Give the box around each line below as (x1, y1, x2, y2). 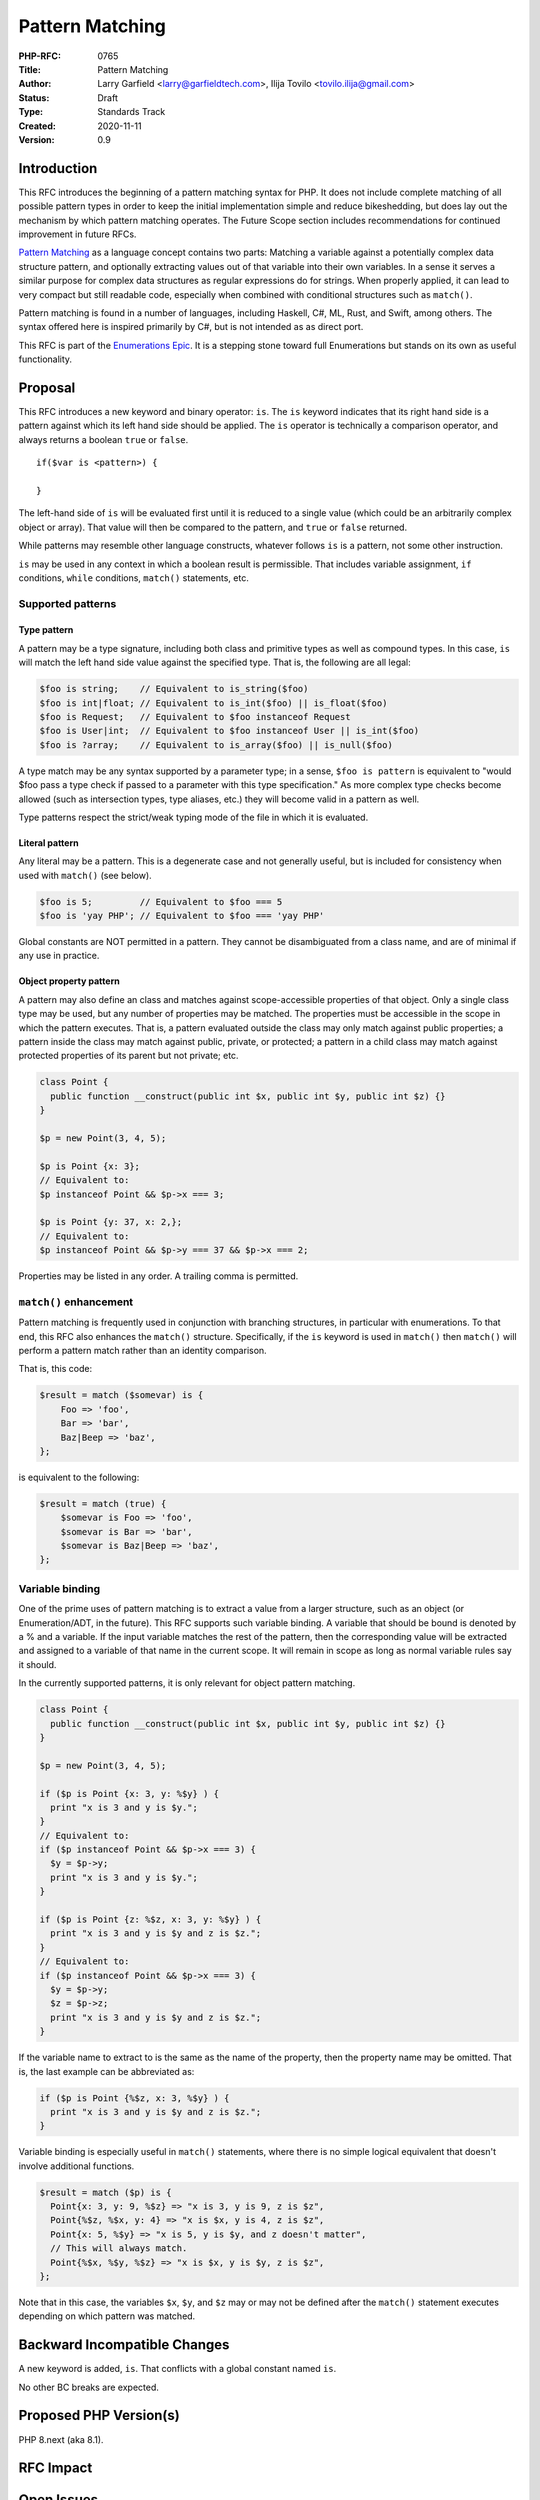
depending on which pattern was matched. (18, 2310, 196, 2322)
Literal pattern (18, 836, 79, 849)
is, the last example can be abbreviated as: (18, 2065, 195, 2077)
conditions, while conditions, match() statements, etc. (18, 571, 249, 584)
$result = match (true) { (39, 1498, 167, 1509)
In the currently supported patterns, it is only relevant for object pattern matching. (18, 1677, 356, 1689)
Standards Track (97, 106, 166, 118)
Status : (18, 91, 50, 104)
